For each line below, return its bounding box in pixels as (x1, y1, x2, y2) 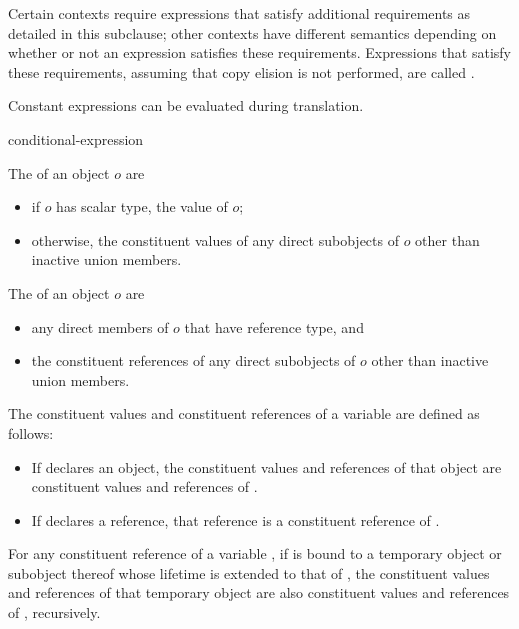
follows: (8, 422, 54, 443)
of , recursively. (8, 602, 101, 623)
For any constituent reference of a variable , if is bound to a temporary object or (8, 543, 502, 564)
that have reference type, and (184, 316, 364, 337)
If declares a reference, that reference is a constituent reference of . (31, 509, 440, 530)
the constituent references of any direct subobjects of (31, 350, 356, 371)
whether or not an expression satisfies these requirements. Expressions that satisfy (8, 42, 511, 63)
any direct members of (31, 316, 169, 337)
